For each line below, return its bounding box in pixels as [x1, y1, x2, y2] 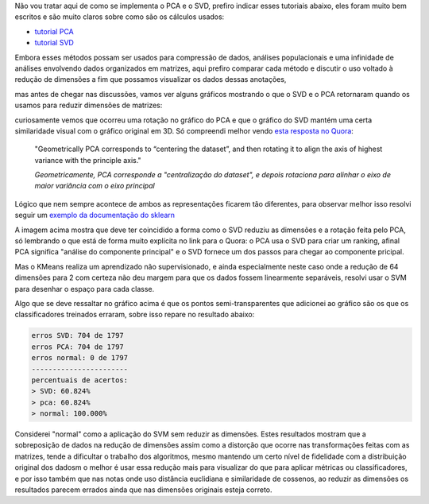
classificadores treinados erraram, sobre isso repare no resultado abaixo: [14, 310, 255, 320]
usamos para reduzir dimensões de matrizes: [14, 100, 163, 110]
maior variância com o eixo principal [34, 181, 155, 191]
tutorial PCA [34, 26, 75, 36]
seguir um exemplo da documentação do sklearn [14, 211, 175, 220]
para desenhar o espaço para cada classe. [14, 284, 155, 293]
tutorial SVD [34, 38, 75, 48]
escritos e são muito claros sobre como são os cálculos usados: [14, 12, 225, 21]
